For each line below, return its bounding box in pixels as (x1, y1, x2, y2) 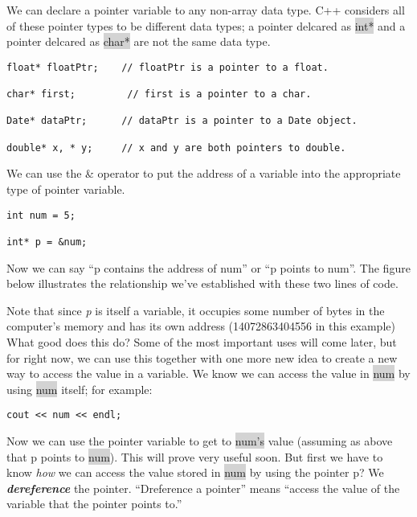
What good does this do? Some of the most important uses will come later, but (6, 333, 397, 350)
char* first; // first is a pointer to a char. (6, 88, 312, 101)
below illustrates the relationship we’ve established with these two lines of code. (6, 275, 399, 292)
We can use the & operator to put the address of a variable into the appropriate (6, 165, 401, 182)
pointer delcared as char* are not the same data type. (6, 33, 271, 50)
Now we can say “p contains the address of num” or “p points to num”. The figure (6, 259, 411, 276)
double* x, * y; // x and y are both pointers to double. (6, 142, 346, 154)
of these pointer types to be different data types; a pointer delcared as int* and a (6, 17, 406, 34)
